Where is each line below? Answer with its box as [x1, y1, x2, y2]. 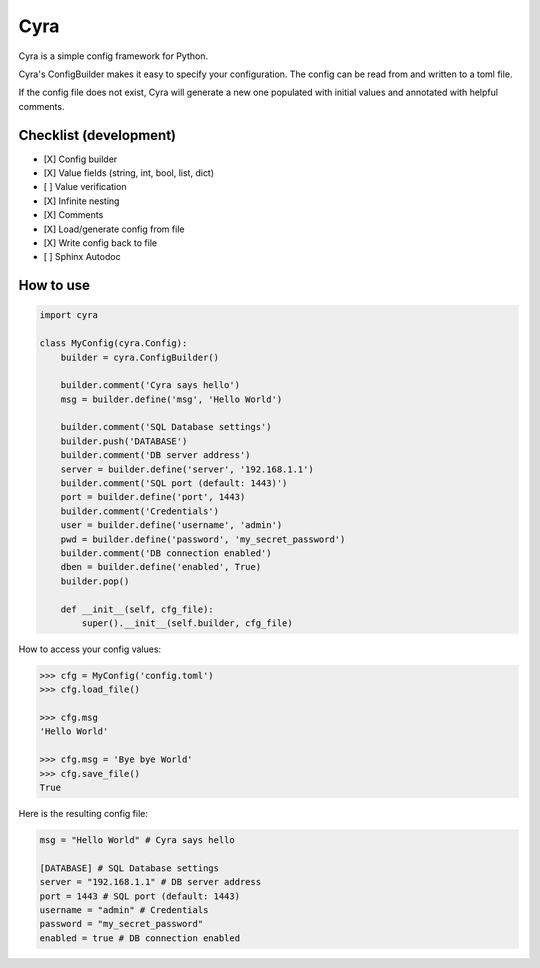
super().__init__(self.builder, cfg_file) [81, 617, 294, 629]
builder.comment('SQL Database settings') [60, 421, 272, 433]
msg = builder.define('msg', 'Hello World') [60, 393, 283, 405]
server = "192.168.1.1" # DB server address [39, 876, 262, 888]
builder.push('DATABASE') [60, 435, 188, 447]
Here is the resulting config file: [18, 808, 149, 820]
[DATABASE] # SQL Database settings [39, 862, 220, 874]
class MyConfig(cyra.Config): [39, 338, 188, 349]
